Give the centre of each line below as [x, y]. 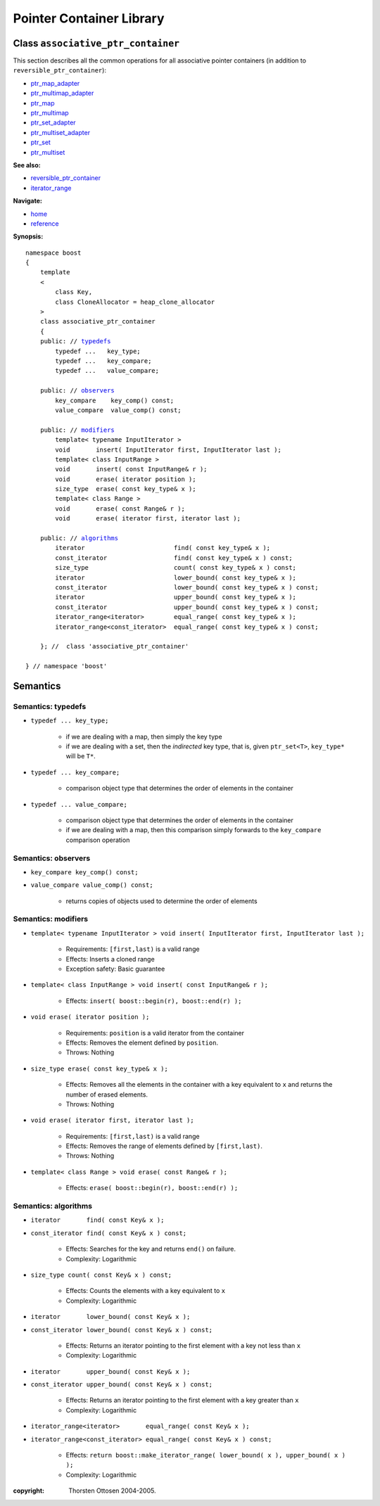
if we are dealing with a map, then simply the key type [144, 736]
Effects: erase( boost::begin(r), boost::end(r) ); [152, 1188]
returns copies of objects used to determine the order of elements [161, 901]
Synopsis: [28, 236]
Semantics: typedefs [50, 706]
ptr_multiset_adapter [61, 132]
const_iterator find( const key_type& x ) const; [174, 558]
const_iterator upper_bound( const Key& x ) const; [122, 1385]
